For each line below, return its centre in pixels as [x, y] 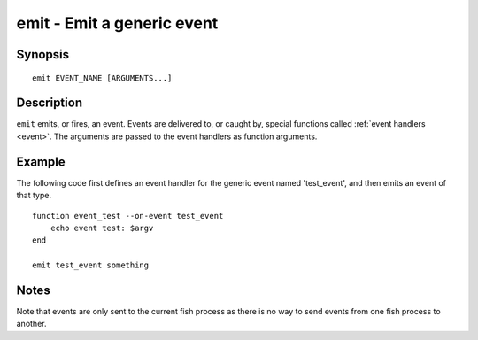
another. [31, 324]
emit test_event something [91, 265]
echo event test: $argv [102, 228]
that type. [34, 196]
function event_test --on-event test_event [128, 216]
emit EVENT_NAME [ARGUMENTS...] [102, 78]
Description [50, 103]
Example [41, 162]
